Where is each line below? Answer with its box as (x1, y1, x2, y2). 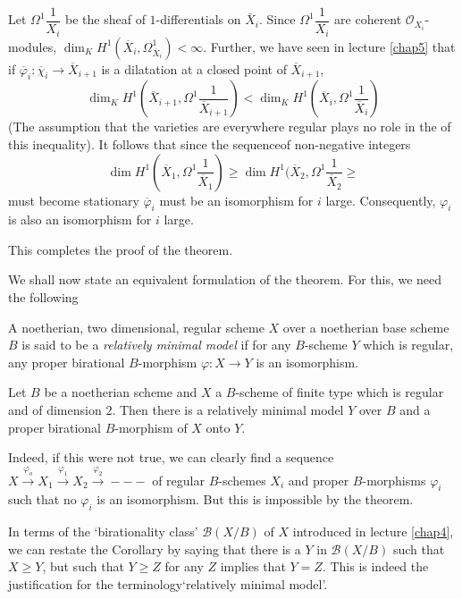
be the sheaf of (65, 10, 146, 29)
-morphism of (114, 418, 188, 436)
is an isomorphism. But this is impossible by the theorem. (97, 490, 414, 509)
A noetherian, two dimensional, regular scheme (8, 317, 265, 336)
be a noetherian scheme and (44, 383, 197, 401)
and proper (288, 470, 349, 489)
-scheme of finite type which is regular (235, 383, 444, 401)
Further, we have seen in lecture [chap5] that (210, 37, 456, 55)
